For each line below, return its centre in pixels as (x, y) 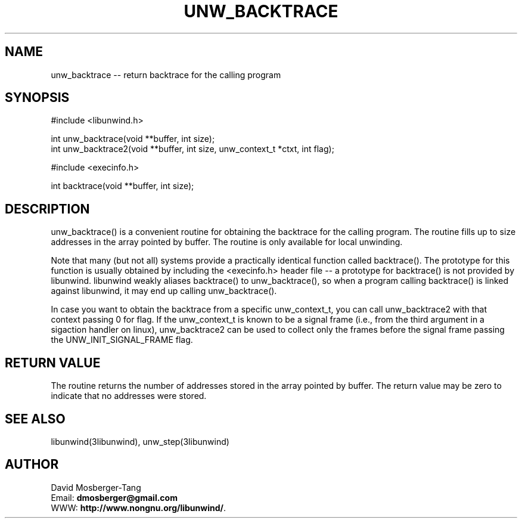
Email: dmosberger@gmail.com (114, 497)
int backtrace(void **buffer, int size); (122, 186)
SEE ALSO (35, 419)
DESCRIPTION (47, 209)
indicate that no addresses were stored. (129, 396)
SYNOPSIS (37, 98)
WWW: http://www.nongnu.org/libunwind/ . (139, 507)
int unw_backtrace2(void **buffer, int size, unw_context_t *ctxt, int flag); (192, 149)
